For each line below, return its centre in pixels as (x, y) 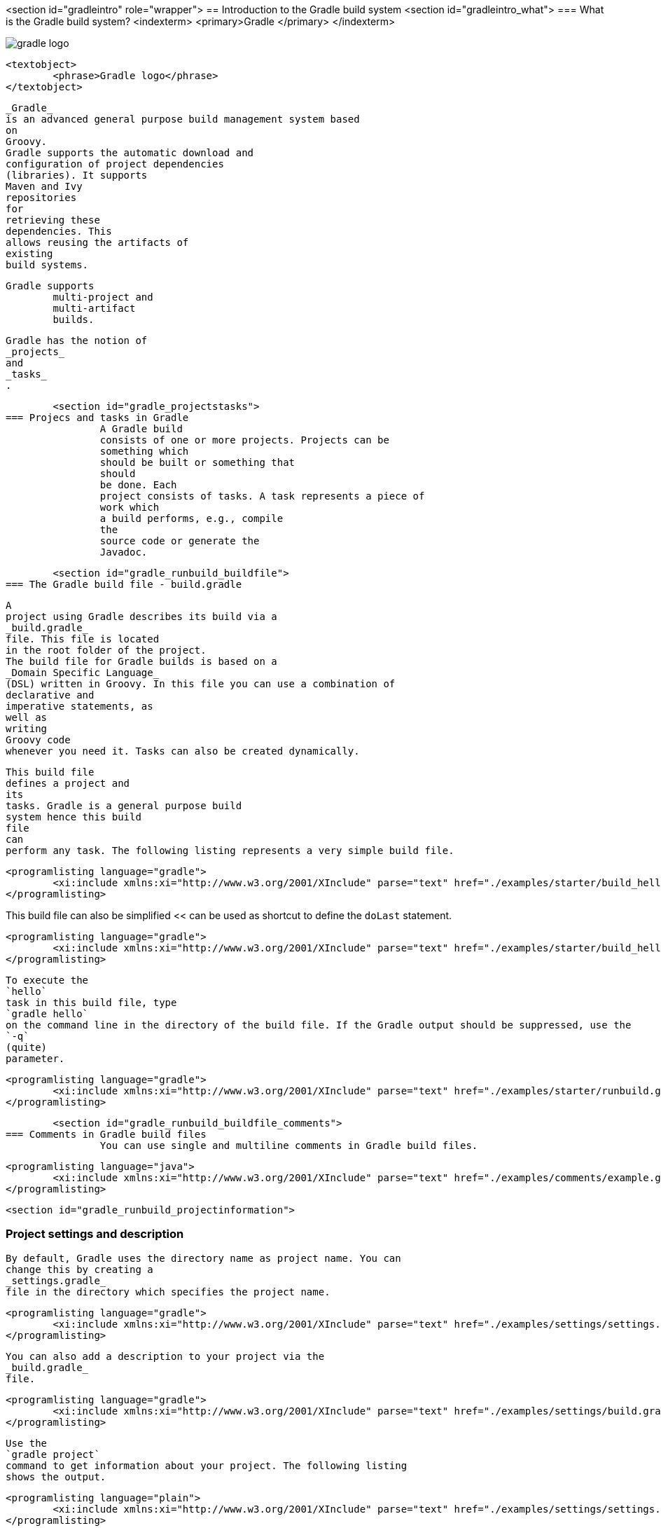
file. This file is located (83, 639)
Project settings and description (95, 1234)
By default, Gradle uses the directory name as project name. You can (203, 1258)
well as (27, 717)
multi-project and (103, 297)
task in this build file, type (91, 1003)
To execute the (47, 980)
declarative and (50, 695)
